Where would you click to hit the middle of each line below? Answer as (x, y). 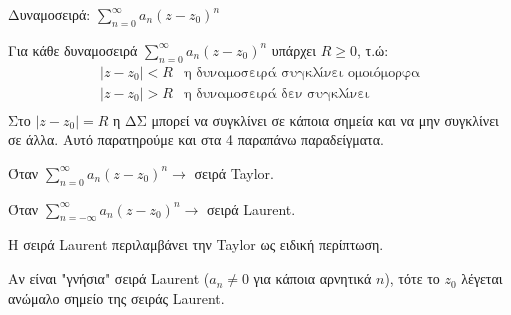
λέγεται (482, 278)
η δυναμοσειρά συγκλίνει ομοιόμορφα (302, 72)
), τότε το (412, 278)
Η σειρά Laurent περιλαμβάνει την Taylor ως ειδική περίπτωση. (196, 244)
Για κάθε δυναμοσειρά (73, 49)
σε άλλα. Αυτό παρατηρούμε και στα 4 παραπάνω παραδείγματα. (196, 139)
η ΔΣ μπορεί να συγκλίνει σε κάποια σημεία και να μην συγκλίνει (305, 119)
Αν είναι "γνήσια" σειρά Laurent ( (109, 278)
